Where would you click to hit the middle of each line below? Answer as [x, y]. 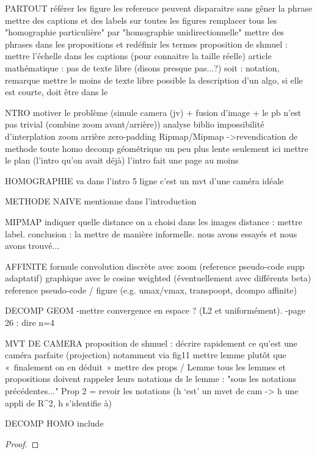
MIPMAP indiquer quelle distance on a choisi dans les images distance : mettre [154, 221]
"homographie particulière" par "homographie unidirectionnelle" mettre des [144, 32]
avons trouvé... [32, 246]
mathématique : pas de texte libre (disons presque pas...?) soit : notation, [142, 67]
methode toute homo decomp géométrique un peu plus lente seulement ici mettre [157, 148]
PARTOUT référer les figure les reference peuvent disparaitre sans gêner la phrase [158, 8]
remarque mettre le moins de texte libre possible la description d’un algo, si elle [154, 80]
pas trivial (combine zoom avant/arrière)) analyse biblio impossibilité [135, 124]
